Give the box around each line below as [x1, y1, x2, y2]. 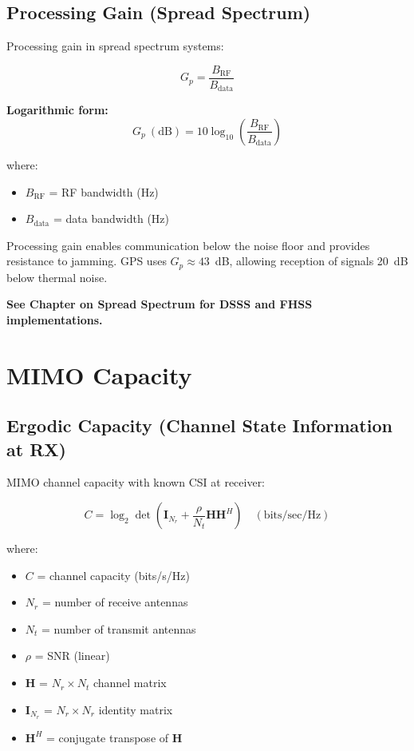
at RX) [6, 436, 66, 461]
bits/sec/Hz [263, 510, 321, 522]
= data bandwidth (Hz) [53, 210, 170, 227]
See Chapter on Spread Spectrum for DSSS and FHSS [6, 296, 313, 312]
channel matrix [93, 674, 167, 691]
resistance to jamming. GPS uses [6, 252, 167, 269]
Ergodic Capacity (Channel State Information [6, 413, 392, 438]
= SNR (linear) [34, 647, 110, 664]
